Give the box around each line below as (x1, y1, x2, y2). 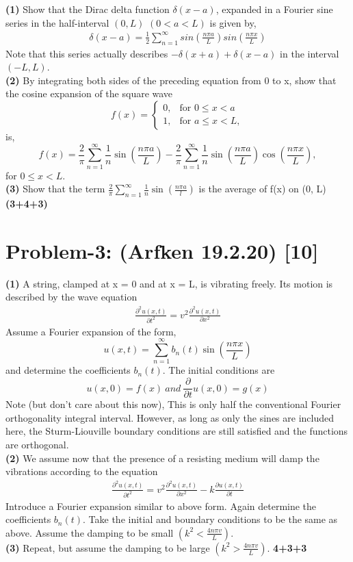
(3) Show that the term (5, 181, 105, 196)
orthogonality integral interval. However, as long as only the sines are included (5, 410, 335, 424)
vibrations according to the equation (5, 464, 158, 478)
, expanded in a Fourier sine (215, 2, 333, 16)
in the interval (280, 46, 339, 60)
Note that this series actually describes (5, 46, 168, 60)
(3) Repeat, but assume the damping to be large (5, 540, 210, 554)
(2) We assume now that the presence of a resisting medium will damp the (5, 450, 319, 465)
